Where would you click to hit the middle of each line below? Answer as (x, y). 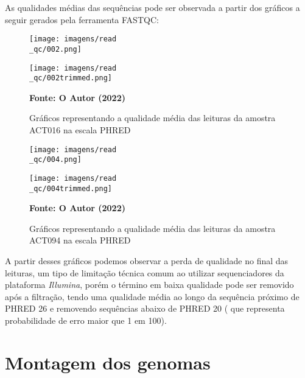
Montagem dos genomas (108, 362)
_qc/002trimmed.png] (71, 78)
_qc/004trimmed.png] (71, 188)
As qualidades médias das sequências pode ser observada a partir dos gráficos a (152, 7)
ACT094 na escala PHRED (80, 240)
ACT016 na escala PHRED (80, 130)
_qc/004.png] (55, 160)
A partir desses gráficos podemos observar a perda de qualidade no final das (147, 261)
